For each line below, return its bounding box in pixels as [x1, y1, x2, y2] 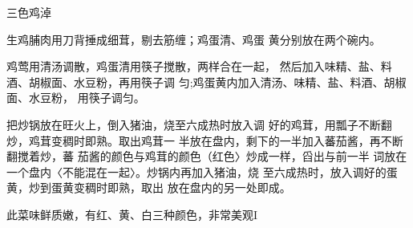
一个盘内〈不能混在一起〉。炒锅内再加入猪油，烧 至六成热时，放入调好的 [6, 163, 387, 180]
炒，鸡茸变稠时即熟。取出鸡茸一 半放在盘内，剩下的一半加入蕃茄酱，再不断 [6, 132, 403, 149]
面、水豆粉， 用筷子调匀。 [6, 89, 145, 106]
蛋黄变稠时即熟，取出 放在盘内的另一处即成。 [51, 179, 291, 196]
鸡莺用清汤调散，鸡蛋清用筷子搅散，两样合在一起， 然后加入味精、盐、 [6, 58, 381, 75]
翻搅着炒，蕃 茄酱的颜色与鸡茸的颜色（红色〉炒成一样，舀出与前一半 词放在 [6, 148, 407, 165]
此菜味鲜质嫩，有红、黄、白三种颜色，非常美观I [6, 206, 258, 222]
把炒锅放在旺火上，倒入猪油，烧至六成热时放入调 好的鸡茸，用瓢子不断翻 [6, 116, 392, 132]
